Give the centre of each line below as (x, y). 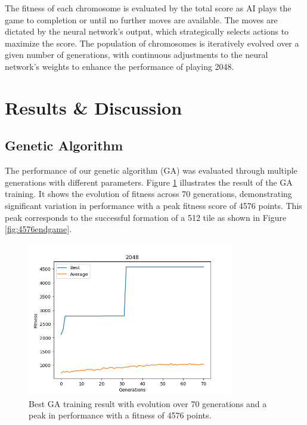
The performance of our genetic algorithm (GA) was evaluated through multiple (151, 170)
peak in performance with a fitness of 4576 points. (120, 415)
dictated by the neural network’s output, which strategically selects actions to (147, 31)
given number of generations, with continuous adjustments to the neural (137, 55)
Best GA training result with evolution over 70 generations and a (148, 403)
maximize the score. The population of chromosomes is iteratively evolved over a (152, 43)
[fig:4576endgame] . (38, 229)
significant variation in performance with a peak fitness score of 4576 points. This (153, 205)
